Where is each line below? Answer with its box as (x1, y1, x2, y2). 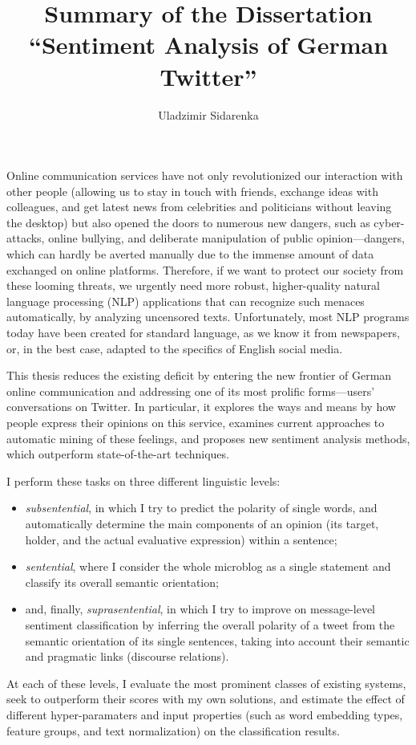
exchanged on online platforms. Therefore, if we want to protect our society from (6, 261, 404, 278)
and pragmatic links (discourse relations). (25, 648, 229, 665)
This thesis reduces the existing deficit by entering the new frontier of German (6, 367, 392, 384)
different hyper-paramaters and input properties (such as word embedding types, (6, 706, 403, 723)
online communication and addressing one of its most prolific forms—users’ (6, 382, 375, 399)
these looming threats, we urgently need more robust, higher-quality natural (6, 277, 380, 294)
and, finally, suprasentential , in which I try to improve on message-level (25, 600, 376, 617)
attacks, (6, 230, 45, 246)
